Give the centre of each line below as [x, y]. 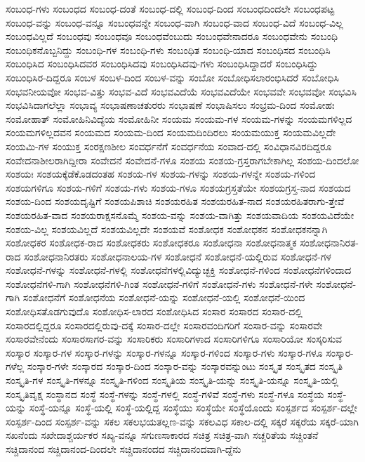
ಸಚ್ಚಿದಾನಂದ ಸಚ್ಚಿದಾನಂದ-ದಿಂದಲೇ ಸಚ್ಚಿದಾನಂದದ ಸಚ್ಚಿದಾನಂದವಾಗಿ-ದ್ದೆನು [124, 449]
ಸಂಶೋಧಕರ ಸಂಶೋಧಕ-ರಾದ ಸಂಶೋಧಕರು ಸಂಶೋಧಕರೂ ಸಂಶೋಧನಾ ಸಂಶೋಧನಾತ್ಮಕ [151, 243]
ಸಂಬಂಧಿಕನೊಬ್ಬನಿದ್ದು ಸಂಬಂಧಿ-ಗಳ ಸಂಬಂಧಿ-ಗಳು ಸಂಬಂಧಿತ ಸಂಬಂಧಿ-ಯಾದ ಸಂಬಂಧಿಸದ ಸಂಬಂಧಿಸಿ [168, 49]
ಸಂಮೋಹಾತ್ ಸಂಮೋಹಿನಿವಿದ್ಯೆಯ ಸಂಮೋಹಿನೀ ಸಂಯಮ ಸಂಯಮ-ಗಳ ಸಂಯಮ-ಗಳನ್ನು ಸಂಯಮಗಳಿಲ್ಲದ [179, 118]
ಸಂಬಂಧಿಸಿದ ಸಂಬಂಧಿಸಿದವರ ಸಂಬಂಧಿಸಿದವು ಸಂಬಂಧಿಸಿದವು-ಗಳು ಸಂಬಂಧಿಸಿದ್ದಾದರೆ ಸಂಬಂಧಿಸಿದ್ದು [162, 64]
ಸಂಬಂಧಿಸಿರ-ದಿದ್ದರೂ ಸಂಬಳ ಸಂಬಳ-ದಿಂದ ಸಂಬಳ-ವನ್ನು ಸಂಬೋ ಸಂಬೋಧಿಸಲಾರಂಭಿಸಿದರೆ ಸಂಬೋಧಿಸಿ [173, 77]
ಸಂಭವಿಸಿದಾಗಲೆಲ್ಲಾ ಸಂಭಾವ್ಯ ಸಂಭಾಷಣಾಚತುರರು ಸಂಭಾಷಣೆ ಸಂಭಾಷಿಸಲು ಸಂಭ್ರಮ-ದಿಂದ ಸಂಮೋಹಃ [170, 105]
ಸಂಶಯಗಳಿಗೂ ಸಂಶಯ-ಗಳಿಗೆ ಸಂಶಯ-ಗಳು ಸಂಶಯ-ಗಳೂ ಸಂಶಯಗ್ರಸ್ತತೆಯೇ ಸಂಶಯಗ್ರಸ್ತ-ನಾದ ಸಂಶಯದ [178, 187]
